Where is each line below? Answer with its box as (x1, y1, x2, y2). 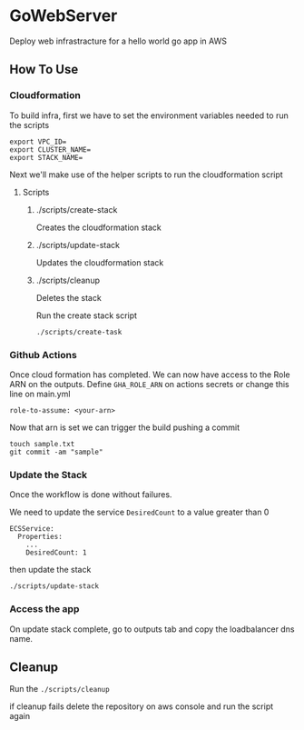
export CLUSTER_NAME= (9, 145, 92, 155)
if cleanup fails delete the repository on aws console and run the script (9, 701, 274, 712)
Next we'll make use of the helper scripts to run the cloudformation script (9, 169, 283, 180)
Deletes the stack (35, 292, 102, 303)
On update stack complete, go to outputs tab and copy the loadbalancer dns (9, 624, 295, 635)
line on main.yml (9, 388, 71, 399)
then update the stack (9, 565, 92, 575)
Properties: (17, 533, 64, 542)
